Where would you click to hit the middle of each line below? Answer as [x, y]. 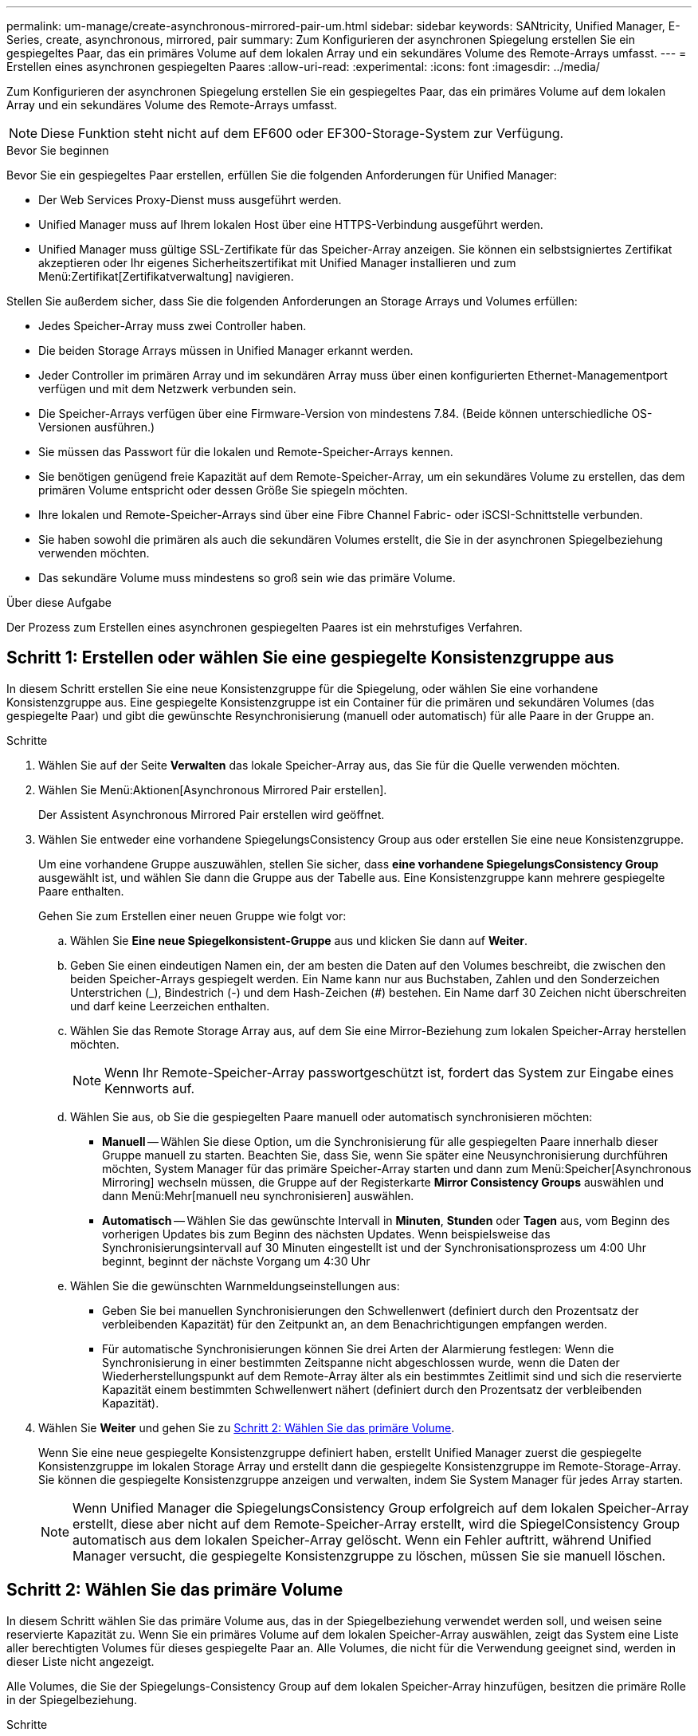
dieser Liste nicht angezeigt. [80, 1661]
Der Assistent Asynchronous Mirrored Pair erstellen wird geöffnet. [212, 814]
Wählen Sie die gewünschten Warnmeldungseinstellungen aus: [235, 1285]
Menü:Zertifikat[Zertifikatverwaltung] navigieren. [166, 276]
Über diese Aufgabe [59, 602]
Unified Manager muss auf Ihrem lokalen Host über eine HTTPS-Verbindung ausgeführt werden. [291, 224]
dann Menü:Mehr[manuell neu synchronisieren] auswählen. [258, 1195]
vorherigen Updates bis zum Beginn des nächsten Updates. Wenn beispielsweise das [326, 1234]
